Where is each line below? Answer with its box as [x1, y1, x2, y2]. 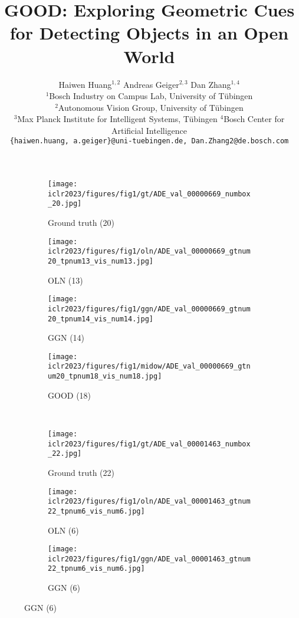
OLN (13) [48, 274, 83, 286]
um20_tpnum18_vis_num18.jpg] [48, 372, 162, 381]
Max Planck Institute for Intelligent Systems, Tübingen [17, 113, 218, 125]
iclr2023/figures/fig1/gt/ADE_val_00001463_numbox [48, 439, 251, 448]
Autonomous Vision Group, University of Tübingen [58, 101, 244, 113]
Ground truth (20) [48, 216, 114, 229]
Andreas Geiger [123, 78, 179, 90]
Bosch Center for [224, 113, 285, 125]
